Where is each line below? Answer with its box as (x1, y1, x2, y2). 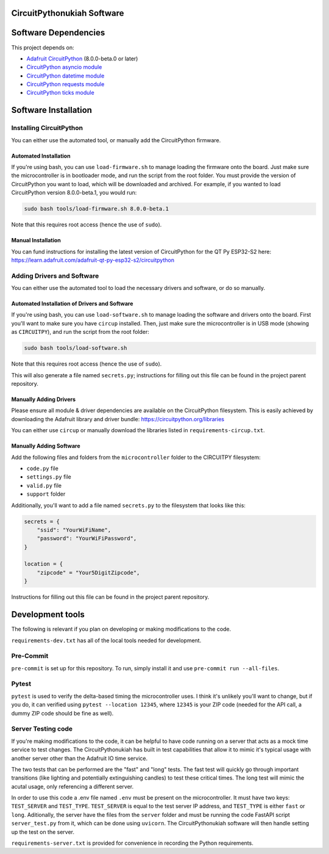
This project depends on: (11, 43, 74, 51)
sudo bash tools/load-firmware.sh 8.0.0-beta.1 (24, 205, 169, 212)
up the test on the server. (11, 828, 75, 836)
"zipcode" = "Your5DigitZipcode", (37, 569, 140, 576)
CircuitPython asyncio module (26, 63, 102, 71)
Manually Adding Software (11, 443, 80, 450)
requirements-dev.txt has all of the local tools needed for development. (11, 637, 202, 644)
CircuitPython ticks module (26, 89, 94, 96)
